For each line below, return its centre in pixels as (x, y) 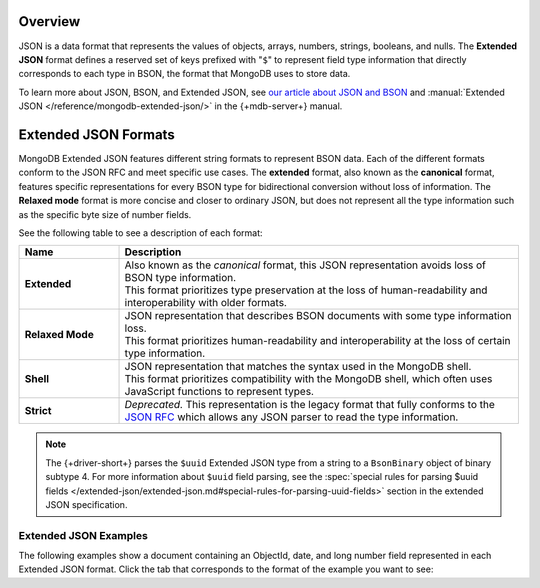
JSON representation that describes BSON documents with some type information (318, 316)
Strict (38, 411)
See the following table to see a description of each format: (141, 232)
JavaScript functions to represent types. (219, 392)
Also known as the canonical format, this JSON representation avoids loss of (305, 265)
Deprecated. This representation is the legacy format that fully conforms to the (309, 405)
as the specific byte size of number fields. (105, 214)
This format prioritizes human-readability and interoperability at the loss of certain (317, 341)
